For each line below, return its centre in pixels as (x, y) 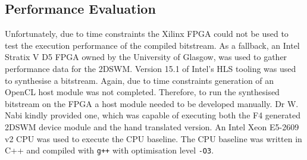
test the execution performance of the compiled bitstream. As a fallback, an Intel (152, 45)
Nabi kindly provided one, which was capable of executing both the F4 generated (153, 115)
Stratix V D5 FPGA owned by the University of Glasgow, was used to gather (146, 57)
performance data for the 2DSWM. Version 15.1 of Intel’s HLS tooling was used (151, 68)
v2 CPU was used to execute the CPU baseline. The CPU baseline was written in (153, 138)
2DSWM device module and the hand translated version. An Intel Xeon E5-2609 (152, 126)
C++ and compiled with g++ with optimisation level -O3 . (109, 150)
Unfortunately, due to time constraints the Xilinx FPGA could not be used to (147, 34)
